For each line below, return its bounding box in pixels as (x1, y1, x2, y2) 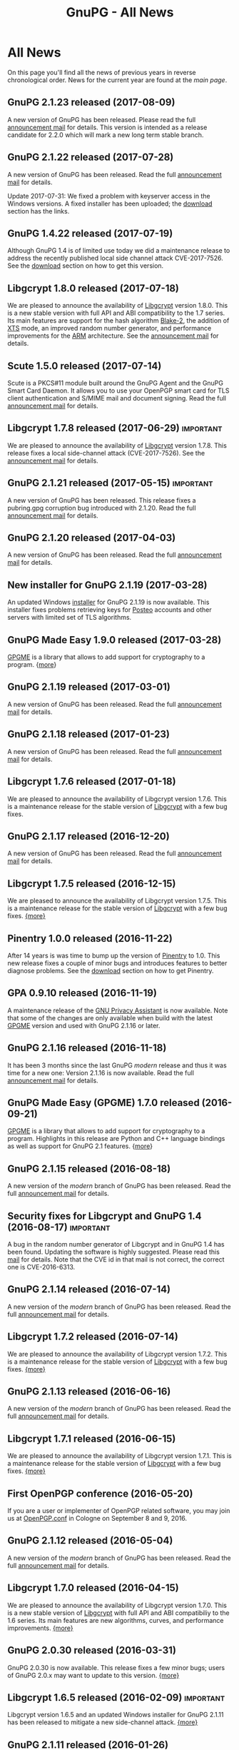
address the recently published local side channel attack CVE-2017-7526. (7, 254, 223, 263)
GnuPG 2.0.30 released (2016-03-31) (7, 1644, 177, 1656)
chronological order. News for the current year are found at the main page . (7, 76, 228, 84)
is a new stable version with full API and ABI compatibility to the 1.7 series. (7, 308, 225, 318)
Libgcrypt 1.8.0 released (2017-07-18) (7, 282, 180, 294)
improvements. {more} (7, 1624, 73, 1632)
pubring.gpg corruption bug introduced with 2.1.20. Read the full (7, 503, 196, 512)
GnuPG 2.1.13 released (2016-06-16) (7, 1386, 171, 1398)
